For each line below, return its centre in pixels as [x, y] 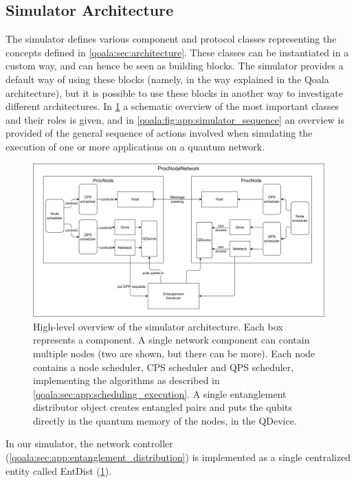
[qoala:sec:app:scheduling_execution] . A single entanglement [160, 393]
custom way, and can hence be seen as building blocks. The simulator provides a [175, 66]
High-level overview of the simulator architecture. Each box [158, 326]
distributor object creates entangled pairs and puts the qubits [163, 407]
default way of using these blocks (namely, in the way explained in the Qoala [167, 79]
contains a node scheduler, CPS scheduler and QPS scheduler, [164, 367]
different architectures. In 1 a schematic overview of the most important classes [173, 106]
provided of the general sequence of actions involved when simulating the [159, 133]
